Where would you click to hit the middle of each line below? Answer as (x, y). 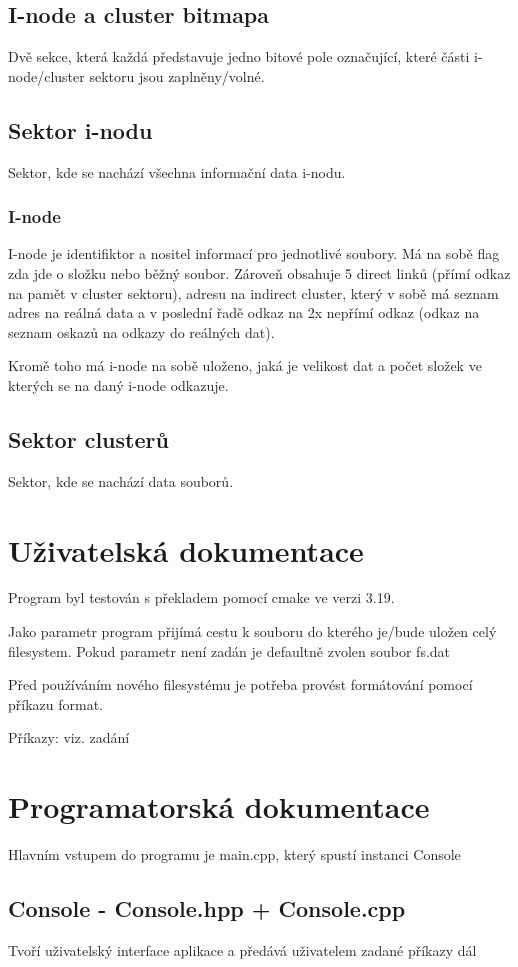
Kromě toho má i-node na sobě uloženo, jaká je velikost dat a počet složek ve (245, 365)
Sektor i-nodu (80, 129)
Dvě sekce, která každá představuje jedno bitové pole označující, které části (239, 56)
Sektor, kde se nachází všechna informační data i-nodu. (177, 171)
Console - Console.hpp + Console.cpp (207, 908)
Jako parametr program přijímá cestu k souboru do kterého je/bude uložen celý (252, 631)
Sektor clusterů (88, 438)
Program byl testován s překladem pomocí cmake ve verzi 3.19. (201, 597)
